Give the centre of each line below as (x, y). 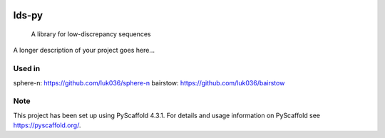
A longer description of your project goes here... (84, 51)
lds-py (28, 15)
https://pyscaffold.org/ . (47, 125)
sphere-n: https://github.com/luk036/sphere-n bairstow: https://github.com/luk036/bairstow (149, 83)
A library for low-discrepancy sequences (91, 34)
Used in (27, 69)
